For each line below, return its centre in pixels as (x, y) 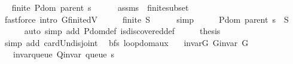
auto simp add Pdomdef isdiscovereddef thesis (122, 31)
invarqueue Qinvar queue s (63, 54)
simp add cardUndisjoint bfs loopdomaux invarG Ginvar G (126, 42)
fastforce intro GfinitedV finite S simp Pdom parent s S (146, 19)
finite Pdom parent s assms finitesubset (100, 7)
